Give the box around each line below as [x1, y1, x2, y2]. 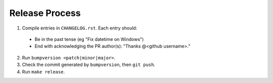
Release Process [9, 7, 81, 18]
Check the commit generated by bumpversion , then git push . [22, 61, 156, 67]
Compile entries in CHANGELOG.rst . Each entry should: [22, 25, 138, 31]
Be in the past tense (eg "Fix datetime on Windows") [34, 36, 144, 42]
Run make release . [22, 68, 65, 74]
